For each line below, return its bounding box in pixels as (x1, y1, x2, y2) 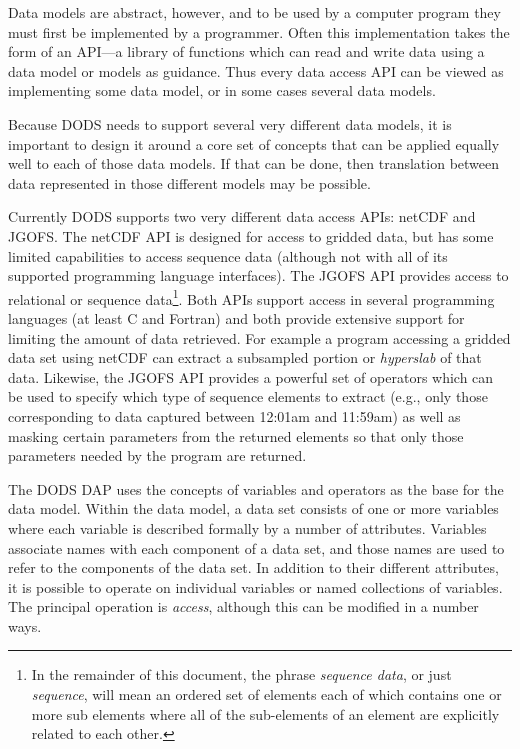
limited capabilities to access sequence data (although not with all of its (8, 245, 448, 266)
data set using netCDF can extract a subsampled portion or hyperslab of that (8, 347, 482, 368)
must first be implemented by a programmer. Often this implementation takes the (8, 21, 510, 42)
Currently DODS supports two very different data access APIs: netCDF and (8, 206, 476, 227)
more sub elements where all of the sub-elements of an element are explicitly (31, 703, 500, 724)
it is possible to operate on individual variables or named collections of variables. (8, 576, 503, 597)
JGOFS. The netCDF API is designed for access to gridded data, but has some (8, 225, 494, 246)
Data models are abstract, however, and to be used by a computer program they (8, 2, 501, 22)
